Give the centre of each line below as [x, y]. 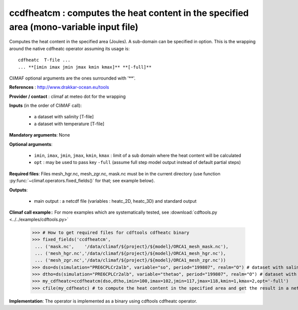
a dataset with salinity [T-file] [64, 117]
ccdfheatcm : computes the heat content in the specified [129, 13]
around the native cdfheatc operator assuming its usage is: [70, 48]
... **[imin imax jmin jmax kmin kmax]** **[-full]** [85, 67]
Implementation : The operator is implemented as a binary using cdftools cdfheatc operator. [103, 301]
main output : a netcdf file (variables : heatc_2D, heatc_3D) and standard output [115, 201]
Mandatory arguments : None [40, 135]
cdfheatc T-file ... [44, 60]
